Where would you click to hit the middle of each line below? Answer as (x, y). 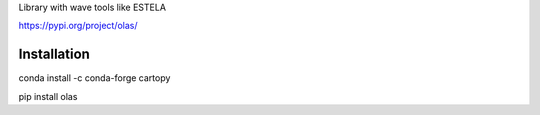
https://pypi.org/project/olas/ (78, 26)
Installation (54, 54)
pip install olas (48, 96)
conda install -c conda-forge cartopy (94, 78)
